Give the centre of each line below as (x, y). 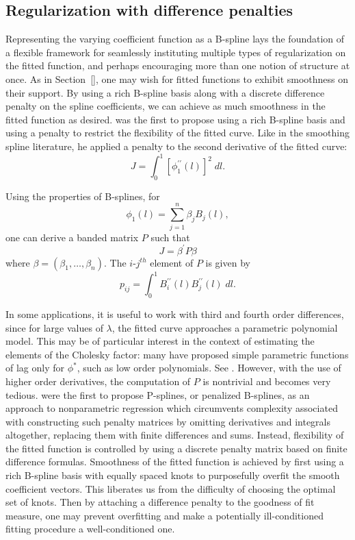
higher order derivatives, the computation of (98, 381)
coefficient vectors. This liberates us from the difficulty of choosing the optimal (171, 488)
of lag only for (35, 368)
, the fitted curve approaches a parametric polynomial (225, 327)
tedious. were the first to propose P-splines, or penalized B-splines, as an (158, 394)
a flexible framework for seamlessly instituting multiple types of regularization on (176, 52)
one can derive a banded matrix (72, 237)
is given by (228, 262)
